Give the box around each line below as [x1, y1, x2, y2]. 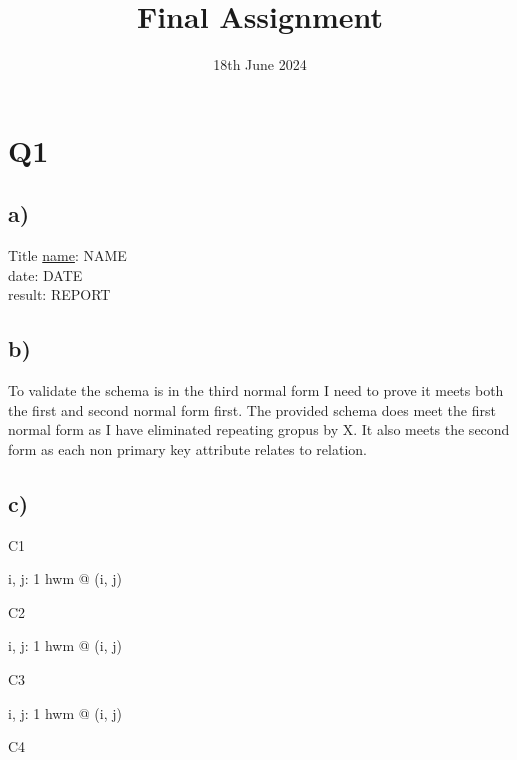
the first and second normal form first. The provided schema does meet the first [8, 399, 496, 420]
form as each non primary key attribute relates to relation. [8, 438, 367, 459]
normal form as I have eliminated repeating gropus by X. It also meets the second [8, 419, 510, 440]
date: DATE [8, 264, 83, 285]
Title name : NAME [8, 245, 127, 266]
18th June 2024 [213, 54, 307, 75]
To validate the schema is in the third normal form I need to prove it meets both [8, 380, 504, 401]
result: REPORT [8, 284, 111, 305]
